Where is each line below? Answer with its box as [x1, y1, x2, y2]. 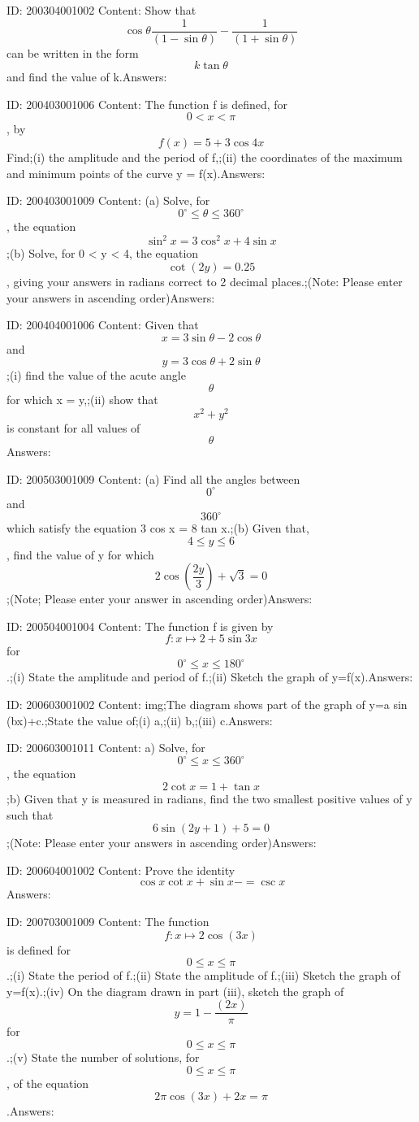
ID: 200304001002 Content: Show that [6, 2, 197, 18]
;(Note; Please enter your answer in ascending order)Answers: [6, 590, 313, 607]
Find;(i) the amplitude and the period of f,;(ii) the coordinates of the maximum [6, 149, 403, 166]
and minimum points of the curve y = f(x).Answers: [6, 164, 266, 181]
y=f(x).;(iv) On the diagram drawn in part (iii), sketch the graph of [6, 982, 344, 999]
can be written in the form [6, 44, 139, 61]
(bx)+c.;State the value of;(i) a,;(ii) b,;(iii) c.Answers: [6, 711, 273, 728]
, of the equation [6, 1074, 89, 1091]
